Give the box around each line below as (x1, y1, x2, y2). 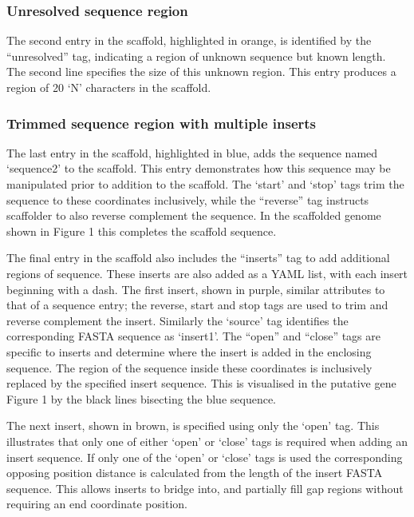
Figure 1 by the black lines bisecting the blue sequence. (6, 390, 277, 407)
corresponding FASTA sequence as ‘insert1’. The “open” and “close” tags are (6, 328, 380, 344)
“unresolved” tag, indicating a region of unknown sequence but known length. (6, 47, 386, 64)
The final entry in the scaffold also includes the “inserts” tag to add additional (6, 249, 390, 266)
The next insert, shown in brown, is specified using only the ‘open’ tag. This (6, 417, 380, 434)
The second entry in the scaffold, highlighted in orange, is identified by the (6, 32, 372, 49)
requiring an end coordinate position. (6, 495, 187, 512)
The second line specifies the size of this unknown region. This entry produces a (6, 63, 396, 80)
